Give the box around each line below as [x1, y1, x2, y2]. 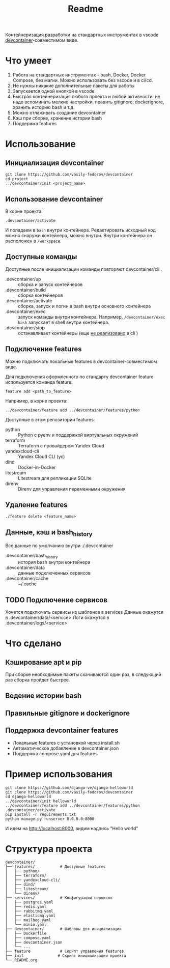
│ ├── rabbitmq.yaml [5, 909, 53, 914]
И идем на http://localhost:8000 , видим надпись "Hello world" [5, 825, 138, 831]
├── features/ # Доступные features [5, 864, 106, 869]
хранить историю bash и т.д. [12, 104, 75, 110]
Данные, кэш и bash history [5, 528, 93, 537]
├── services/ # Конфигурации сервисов [5, 895, 113, 901]
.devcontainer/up [5, 276, 41, 282]
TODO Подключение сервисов [5, 595, 108, 604]
